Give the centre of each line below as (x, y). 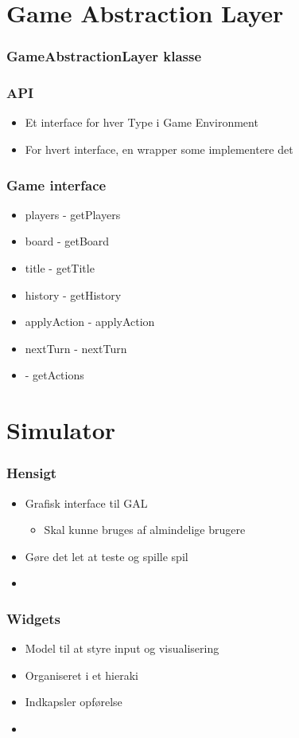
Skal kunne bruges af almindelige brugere (145, 530)
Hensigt (32, 473)
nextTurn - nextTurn (76, 348)
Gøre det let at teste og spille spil (107, 556)
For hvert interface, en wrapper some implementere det (159, 149)
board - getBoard (67, 241)
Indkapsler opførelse (74, 702)
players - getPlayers (73, 214)
